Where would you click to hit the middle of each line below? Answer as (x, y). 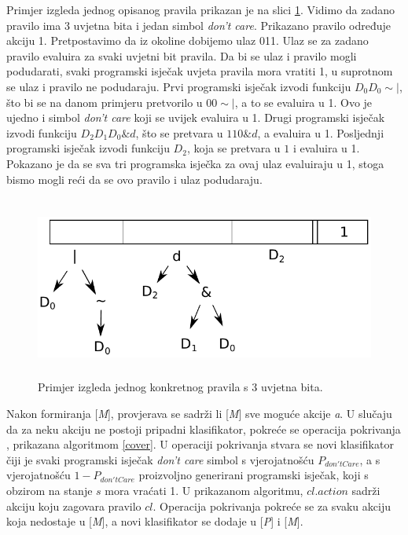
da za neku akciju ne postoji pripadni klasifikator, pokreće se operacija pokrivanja (204, 429)
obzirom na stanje (50, 491)
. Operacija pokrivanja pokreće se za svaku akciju (272, 506)
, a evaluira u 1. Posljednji (321, 132)
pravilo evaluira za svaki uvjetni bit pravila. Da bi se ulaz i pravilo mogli (182, 55)
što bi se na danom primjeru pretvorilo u (105, 102)
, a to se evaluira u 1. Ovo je (303, 102)
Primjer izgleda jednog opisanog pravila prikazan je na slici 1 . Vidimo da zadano (201, 9)
